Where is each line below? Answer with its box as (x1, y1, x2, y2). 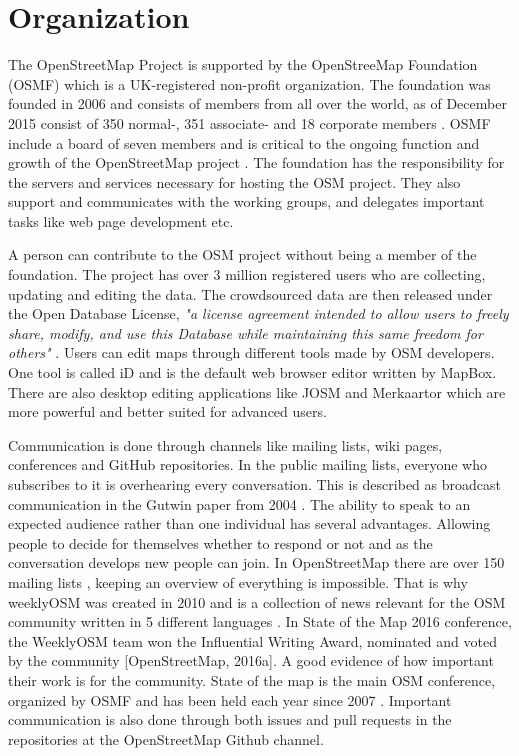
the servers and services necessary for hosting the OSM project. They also (8, 171, 461, 192)
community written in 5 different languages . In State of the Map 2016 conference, (8, 611, 512, 632)
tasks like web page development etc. (8, 210, 234, 231)
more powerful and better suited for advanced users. (8, 401, 327, 422)
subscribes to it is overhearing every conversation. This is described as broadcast (8, 474, 501, 494)
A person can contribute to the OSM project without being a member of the (8, 244, 477, 265)
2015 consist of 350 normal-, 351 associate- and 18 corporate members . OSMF (8, 112, 491, 133)
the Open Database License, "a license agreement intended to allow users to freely (8, 303, 509, 324)
